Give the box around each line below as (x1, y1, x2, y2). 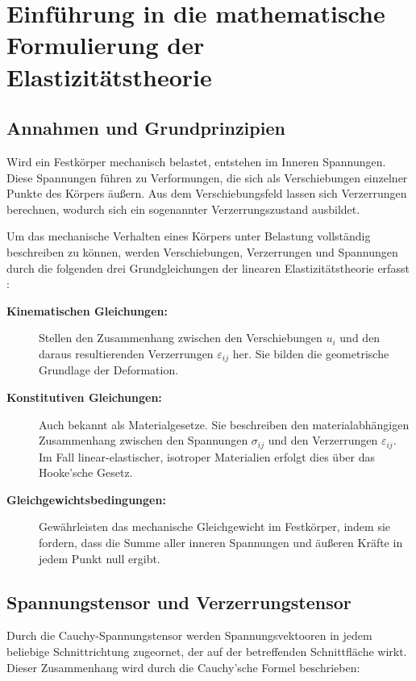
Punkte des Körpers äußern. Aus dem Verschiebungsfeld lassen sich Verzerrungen (6, 185, 407, 202)
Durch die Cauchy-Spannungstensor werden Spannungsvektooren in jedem (6, 627, 372, 644)
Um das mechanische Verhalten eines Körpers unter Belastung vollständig (6, 228, 371, 244)
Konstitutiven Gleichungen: (6, 388, 162, 405)
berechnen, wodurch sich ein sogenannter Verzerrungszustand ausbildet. (6, 200, 360, 217)
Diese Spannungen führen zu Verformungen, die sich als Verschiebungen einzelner (6, 169, 408, 186)
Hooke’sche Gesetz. (39, 464, 133, 481)
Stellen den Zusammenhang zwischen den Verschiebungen (39, 329, 322, 346)
